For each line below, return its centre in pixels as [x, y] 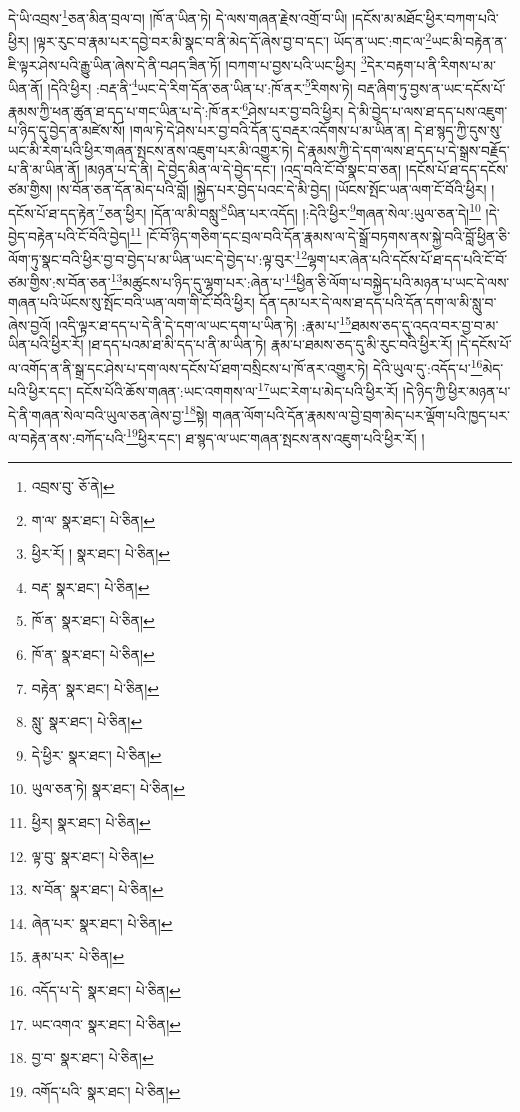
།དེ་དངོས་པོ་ [484, 344]
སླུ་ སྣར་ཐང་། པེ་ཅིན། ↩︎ [87, 721]
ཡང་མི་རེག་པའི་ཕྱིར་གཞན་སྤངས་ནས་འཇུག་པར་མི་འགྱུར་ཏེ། [150, 149]
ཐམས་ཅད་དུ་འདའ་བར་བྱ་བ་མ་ [425, 324]
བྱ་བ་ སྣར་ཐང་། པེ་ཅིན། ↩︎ [92, 1057]
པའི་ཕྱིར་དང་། [40, 390]
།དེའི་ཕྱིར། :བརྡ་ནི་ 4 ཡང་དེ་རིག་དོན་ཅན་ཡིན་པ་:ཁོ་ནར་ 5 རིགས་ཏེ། [200, 86]
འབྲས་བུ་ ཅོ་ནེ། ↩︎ [73, 486]
